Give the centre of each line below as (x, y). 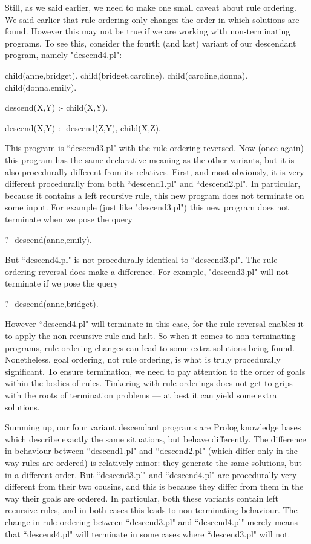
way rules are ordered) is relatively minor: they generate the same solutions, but (154, 462)
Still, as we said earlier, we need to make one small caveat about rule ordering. (151, 7)
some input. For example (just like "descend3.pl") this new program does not (147, 207)
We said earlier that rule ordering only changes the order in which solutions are (152, 19)
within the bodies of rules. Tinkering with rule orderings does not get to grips (149, 383)
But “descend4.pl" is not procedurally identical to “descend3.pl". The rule (141, 260)
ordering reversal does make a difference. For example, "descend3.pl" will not (147, 271)
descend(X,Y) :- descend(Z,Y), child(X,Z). (83, 127)
